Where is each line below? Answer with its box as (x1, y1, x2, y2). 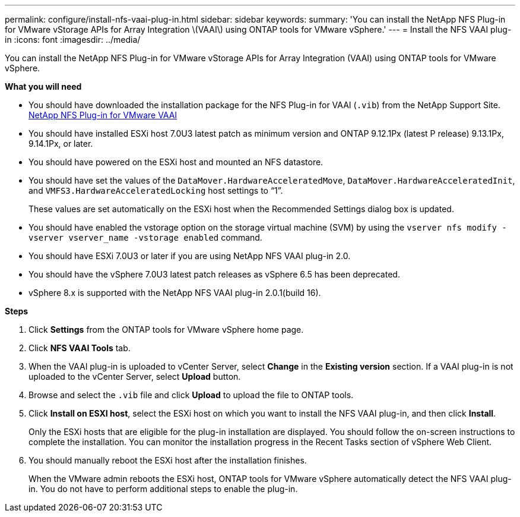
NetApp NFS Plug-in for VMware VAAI (28, 110, 177, 120)
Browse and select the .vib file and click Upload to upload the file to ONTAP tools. (28, 390, 354, 400)
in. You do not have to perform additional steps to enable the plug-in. (28, 484, 298, 494)
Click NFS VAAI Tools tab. (28, 343, 131, 353)
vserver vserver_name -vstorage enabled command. (28, 232, 262, 242)
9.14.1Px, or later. (28, 138, 93, 149)
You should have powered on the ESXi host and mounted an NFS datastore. (28, 157, 324, 167)
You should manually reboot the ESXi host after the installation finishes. (28, 455, 307, 465)
